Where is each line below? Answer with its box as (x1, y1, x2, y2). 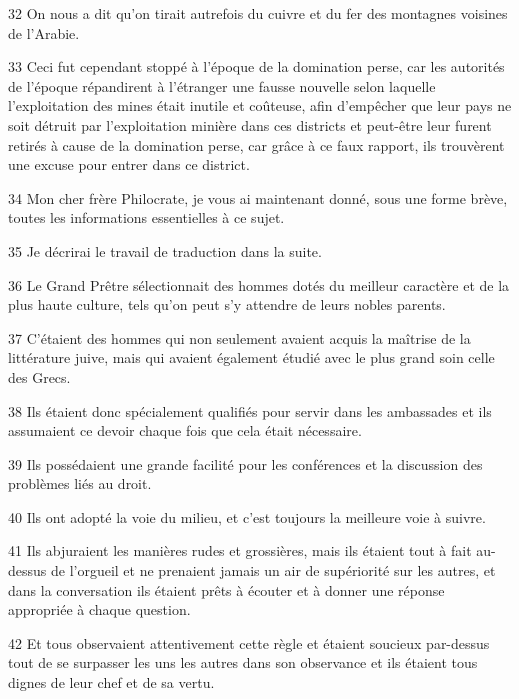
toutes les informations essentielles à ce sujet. (8, 207, 285, 228)
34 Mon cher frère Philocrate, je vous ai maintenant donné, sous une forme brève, (8, 187, 508, 208)
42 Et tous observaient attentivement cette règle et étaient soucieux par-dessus (8, 632, 490, 653)
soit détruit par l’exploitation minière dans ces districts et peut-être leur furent (8, 114, 492, 135)
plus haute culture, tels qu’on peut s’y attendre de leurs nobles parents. (8, 294, 446, 315)
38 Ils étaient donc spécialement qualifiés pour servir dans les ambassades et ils (8, 400, 492, 421)
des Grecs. (8, 366, 71, 387)
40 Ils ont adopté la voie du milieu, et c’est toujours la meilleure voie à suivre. (8, 506, 486, 527)
